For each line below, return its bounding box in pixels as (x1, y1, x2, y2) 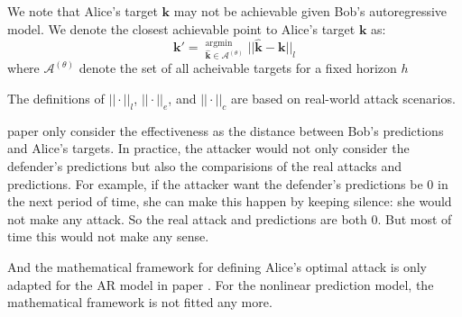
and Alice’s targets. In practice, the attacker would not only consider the (7, 139, 410, 158)
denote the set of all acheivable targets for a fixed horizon (79, 59, 397, 77)
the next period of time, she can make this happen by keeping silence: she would (7, 192, 452, 211)
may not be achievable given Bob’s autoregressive (173, 2, 448, 20)
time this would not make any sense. (7, 227, 209, 246)
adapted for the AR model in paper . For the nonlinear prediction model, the (7, 275, 434, 294)
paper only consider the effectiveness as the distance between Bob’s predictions (7, 121, 444, 140)
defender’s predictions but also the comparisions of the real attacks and (7, 156, 402, 175)
